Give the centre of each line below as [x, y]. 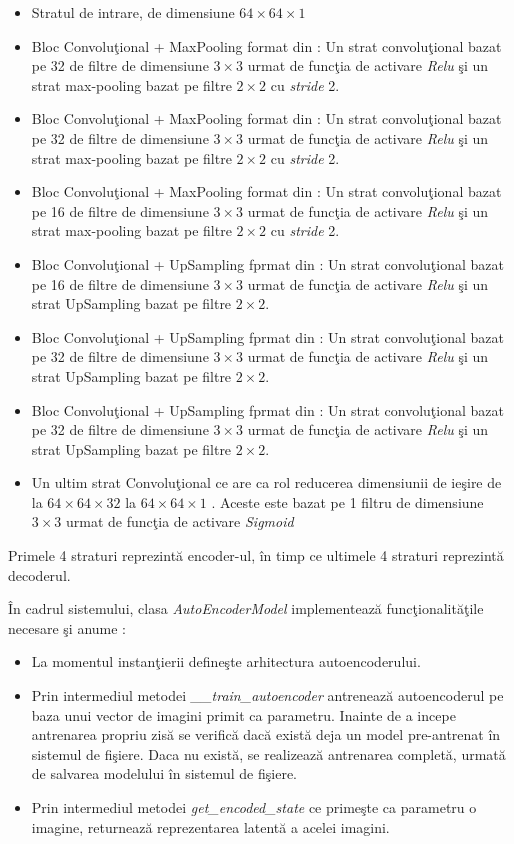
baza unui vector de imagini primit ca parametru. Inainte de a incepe [243, 714]
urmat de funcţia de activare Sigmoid [180, 521]
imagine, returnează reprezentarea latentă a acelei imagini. [210, 826]
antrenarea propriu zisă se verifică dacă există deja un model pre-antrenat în [266, 734]
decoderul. [39, 574]
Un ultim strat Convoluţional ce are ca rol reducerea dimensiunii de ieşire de [266, 482]
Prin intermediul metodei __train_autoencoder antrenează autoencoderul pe [267, 695]
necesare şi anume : [67, 627]
